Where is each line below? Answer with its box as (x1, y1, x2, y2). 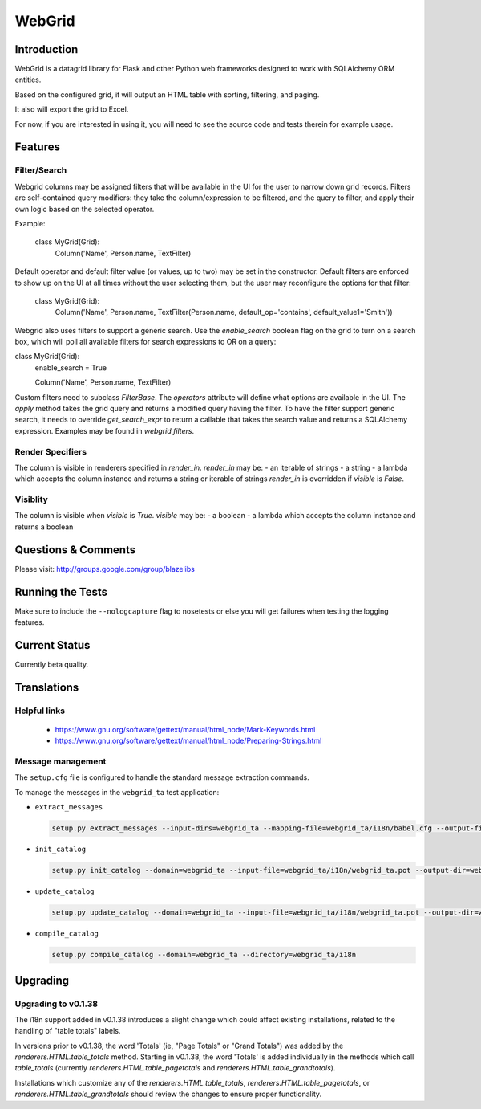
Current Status (14, 638, 91, 652)
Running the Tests (14, 585, 108, 598)
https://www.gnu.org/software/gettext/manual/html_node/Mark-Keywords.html (55, 724, 316, 734)
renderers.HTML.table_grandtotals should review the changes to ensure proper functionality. (14, 1089, 322, 1099)
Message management (14, 756, 107, 767)
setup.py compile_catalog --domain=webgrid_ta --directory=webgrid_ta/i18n (51, 950, 357, 960)
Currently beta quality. (14, 659, 89, 669)
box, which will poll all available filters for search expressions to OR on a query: (14, 337, 277, 347)
